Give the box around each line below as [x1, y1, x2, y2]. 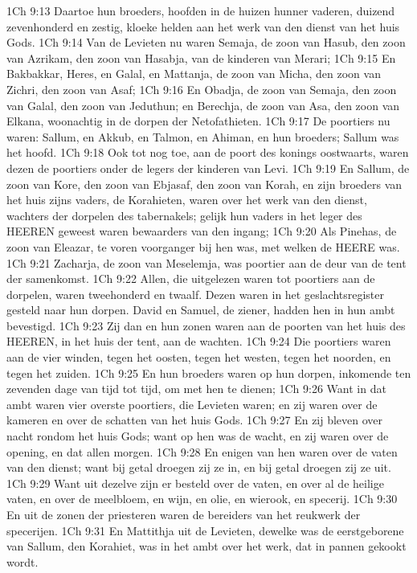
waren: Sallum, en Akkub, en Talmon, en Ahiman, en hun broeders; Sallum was [6, 128, 399, 145]
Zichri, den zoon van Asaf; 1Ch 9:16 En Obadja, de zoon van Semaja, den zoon [6, 80, 397, 97]
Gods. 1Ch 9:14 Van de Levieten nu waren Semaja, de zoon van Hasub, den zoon [6, 34, 406, 51]
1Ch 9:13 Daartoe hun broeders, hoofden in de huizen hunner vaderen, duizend [6, 2, 395, 18]
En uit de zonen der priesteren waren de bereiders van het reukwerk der [6, 506, 361, 522]
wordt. [6, 553, 39, 570]
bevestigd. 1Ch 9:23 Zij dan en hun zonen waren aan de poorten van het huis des [6, 317, 406, 334]
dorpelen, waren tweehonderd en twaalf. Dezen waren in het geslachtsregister [6, 285, 385, 302]
